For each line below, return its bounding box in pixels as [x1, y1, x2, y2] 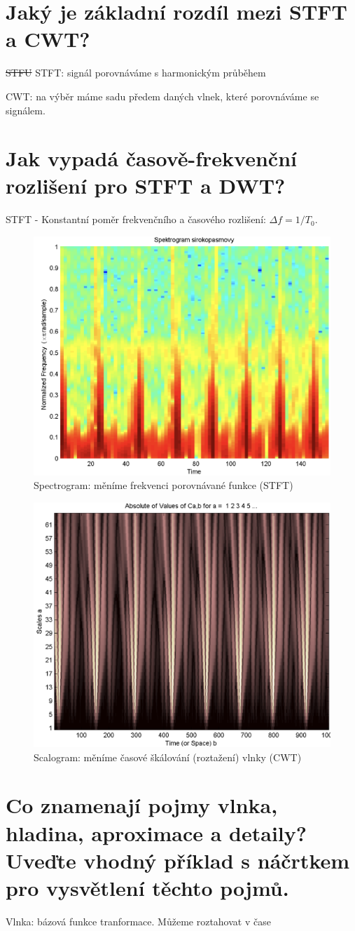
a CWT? [6, 25, 90, 53]
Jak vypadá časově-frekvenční [6, 144, 297, 173]
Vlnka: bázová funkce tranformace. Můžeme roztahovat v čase [6, 913, 271, 928]
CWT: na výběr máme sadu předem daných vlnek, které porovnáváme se [6, 88, 319, 103]
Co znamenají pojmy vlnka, [6, 791, 278, 819]
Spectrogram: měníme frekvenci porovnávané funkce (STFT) [34, 478, 293, 493]
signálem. [6, 102, 46, 117]
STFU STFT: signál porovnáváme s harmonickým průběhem [6, 65, 266, 80]
